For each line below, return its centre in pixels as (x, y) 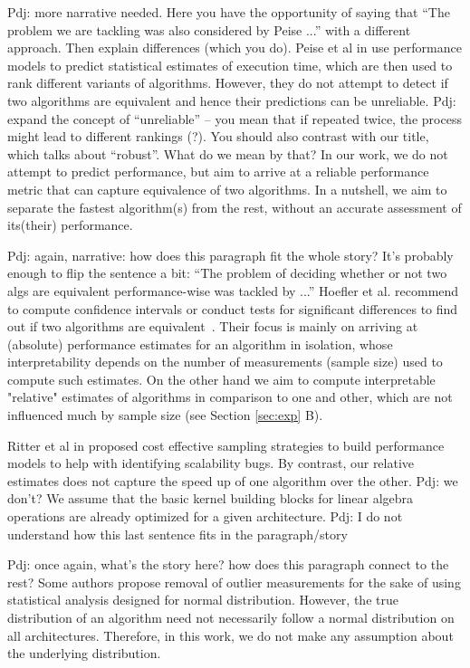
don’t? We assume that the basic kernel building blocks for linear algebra (211, 498)
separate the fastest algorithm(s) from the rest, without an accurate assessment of (235, 207)
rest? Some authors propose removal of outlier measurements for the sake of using (234, 582)
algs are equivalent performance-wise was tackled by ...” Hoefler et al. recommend (233, 290)
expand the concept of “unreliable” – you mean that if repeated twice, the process (235, 118)
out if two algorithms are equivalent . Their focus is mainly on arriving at (213, 326)
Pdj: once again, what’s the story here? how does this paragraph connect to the (228, 564)
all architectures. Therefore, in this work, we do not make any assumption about (230, 635)
